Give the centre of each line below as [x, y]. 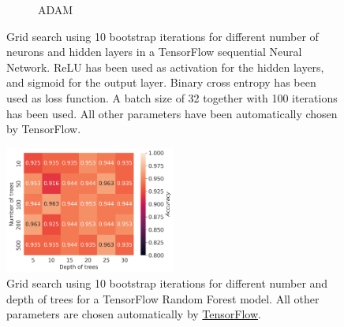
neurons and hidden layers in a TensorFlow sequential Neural [154, 52]
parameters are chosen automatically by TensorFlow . [134, 314]
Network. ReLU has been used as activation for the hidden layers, [165, 67]
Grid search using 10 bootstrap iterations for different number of [163, 36]
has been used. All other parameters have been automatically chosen [172, 113]
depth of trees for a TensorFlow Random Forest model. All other [163, 298]
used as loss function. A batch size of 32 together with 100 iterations [172, 97]
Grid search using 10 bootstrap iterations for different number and [167, 283]
